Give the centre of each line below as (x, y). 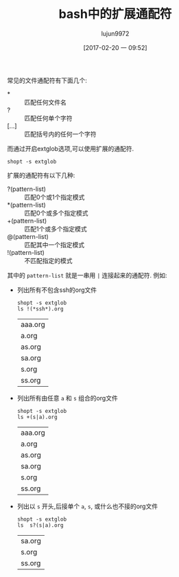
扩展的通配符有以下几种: (41, 175)
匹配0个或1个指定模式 (55, 197)
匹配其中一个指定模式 (54, 245)
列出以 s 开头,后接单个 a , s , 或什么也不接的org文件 (87, 506)
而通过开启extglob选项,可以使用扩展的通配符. (71, 148)
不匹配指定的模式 (48, 260)
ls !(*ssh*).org (40, 309)
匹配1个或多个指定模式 (56, 229)
